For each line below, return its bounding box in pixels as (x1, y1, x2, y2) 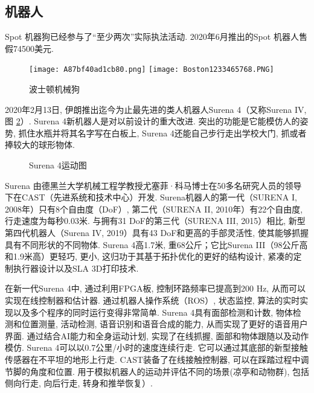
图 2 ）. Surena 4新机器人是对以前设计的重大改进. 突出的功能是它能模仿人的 (5, 115, 300, 127)
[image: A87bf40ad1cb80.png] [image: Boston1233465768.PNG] (29, 65, 274, 74)
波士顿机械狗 (29, 83, 80, 95)
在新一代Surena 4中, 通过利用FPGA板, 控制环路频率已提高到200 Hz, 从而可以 (5, 282, 306, 295)
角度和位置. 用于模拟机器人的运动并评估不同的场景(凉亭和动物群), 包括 (30, 365, 309, 377)
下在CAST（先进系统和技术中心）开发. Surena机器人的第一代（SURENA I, (5, 191, 297, 203)
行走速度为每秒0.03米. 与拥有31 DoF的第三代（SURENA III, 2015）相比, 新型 (5, 214, 306, 227)
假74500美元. (5, 42, 54, 54)
